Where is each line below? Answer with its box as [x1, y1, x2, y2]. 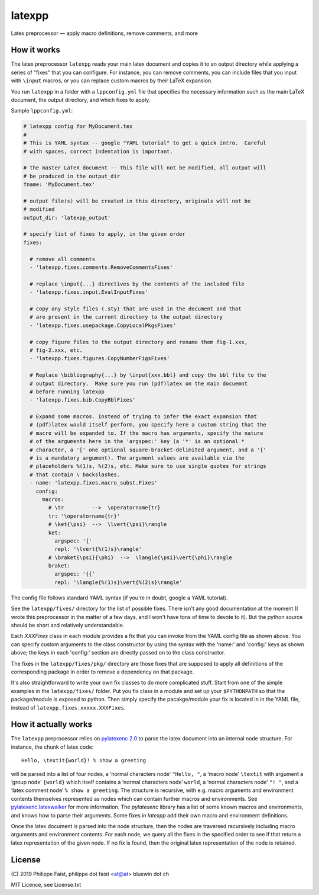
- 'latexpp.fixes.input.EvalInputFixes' [30, 289, 148, 296]
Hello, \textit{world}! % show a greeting [21, 757, 147, 764]
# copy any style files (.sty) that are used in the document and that [30, 305, 242, 312]
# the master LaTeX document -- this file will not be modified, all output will [23, 165, 267, 171]
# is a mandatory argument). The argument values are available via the [30, 455, 245, 461]
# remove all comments [30, 255, 96, 262]
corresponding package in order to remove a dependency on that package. [11, 668, 194, 675]
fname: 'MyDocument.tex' [23, 181, 96, 188]
